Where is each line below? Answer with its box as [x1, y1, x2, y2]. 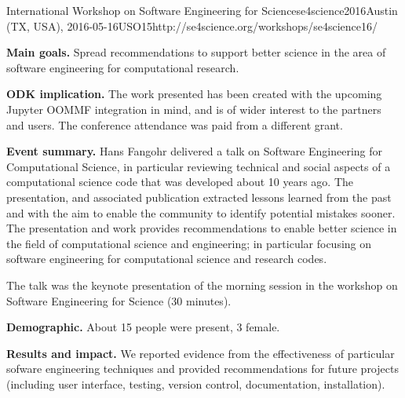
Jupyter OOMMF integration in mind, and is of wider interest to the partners [6, 100, 381, 117]
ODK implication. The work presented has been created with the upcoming [6, 86, 382, 102]
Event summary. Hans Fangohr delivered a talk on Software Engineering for [6, 143, 383, 159]
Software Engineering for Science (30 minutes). [6, 292, 232, 309]
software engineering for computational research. [6, 59, 239, 75]
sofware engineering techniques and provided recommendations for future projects [6, 360, 399, 377]
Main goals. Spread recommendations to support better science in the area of [6, 44, 386, 60]
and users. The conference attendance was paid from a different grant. [6, 116, 343, 133]
